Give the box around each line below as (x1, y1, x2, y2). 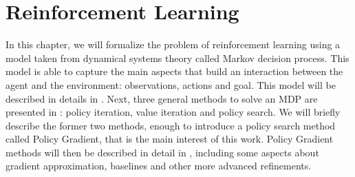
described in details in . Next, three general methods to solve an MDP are (6, 91, 318, 105)
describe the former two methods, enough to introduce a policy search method (6, 118, 336, 132)
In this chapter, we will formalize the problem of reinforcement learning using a (6, 37, 341, 52)
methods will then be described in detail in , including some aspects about (6, 145, 319, 159)
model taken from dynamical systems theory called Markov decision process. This (6, 50, 349, 65)
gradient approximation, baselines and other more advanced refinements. (6, 158, 312, 173)
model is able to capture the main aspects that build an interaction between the (6, 64, 343, 79)
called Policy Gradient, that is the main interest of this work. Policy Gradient (6, 132, 334, 146)
